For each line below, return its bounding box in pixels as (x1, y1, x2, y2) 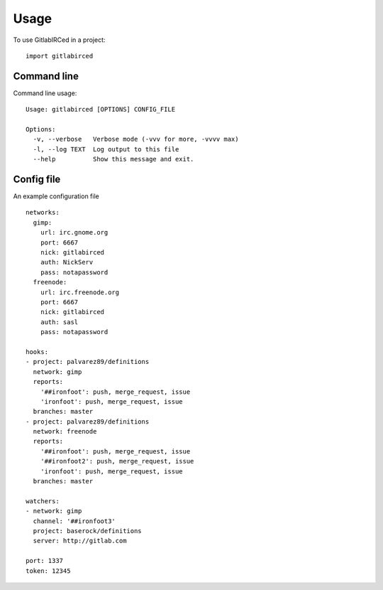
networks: (26, 208, 60, 217)
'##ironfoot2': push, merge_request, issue (40, 457, 194, 466)
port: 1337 (26, 557, 64, 565)
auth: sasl (40, 318, 79, 326)
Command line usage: (13, 89, 77, 97)
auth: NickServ (40, 258, 94, 267)
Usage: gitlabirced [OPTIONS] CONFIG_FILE (26, 105, 176, 114)
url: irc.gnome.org (40, 228, 109, 237)
